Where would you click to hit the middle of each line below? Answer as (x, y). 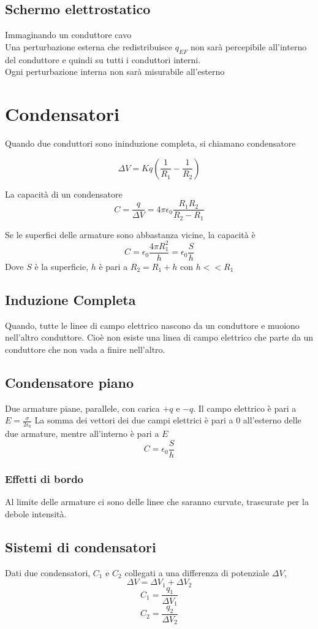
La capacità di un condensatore (64, 194)
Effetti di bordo (44, 478)
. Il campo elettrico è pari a (245, 408)
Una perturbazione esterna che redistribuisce (89, 46)
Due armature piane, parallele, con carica (82, 408)
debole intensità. (36, 513)
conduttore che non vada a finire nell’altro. (85, 349)
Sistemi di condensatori (81, 546)
